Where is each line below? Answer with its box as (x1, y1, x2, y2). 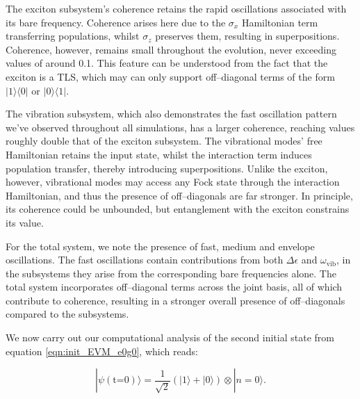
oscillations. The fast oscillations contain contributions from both (6, 252, 284, 267)
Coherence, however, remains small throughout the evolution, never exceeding (6, 42, 336, 56)
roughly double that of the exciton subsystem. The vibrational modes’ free (6, 133, 322, 148)
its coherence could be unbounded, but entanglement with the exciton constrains (6, 202, 350, 216)
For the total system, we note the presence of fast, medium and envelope (6, 238, 315, 253)
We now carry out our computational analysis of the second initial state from (6, 330, 334, 345)
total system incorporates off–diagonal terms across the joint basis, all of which (6, 279, 343, 294)
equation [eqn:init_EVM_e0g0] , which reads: (6, 343, 198, 358)
